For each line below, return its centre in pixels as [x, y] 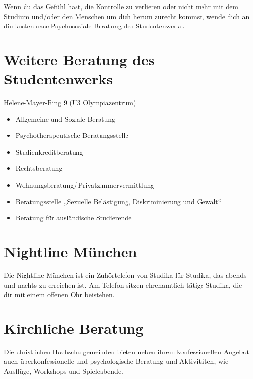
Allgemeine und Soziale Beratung [65, 119]
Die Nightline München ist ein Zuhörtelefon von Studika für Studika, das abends [125, 275]
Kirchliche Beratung [74, 328]
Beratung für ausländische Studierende [74, 218]
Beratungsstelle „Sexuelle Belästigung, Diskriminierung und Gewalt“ [118, 201]
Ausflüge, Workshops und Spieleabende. [63, 371]
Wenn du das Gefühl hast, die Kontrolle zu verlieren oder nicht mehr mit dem [121, 6]
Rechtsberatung [39, 168]
